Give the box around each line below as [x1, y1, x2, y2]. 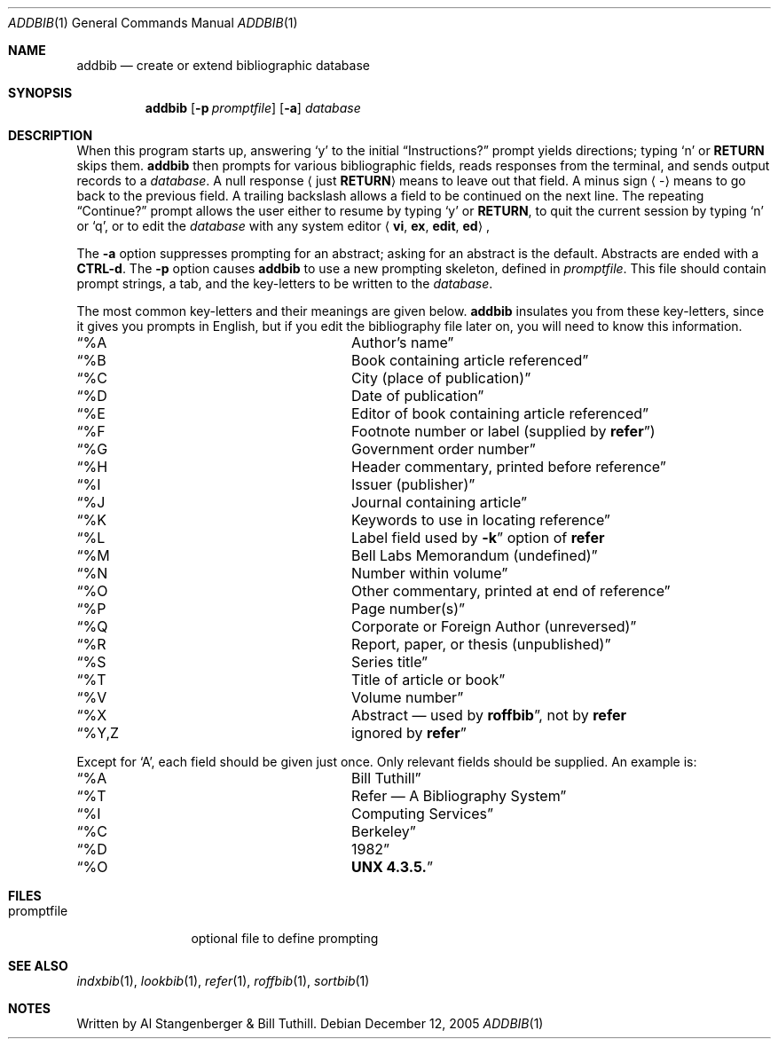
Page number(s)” [350, 600, 466, 617]
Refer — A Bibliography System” [350, 787, 567, 805]
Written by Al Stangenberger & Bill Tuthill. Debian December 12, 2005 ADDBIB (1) [76, 1016, 544, 1031]
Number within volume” [350, 564, 508, 582]
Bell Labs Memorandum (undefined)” [350, 547, 598, 564]
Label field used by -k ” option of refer [350, 529, 605, 547]
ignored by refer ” [350, 724, 467, 742]
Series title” [350, 653, 428, 671]
